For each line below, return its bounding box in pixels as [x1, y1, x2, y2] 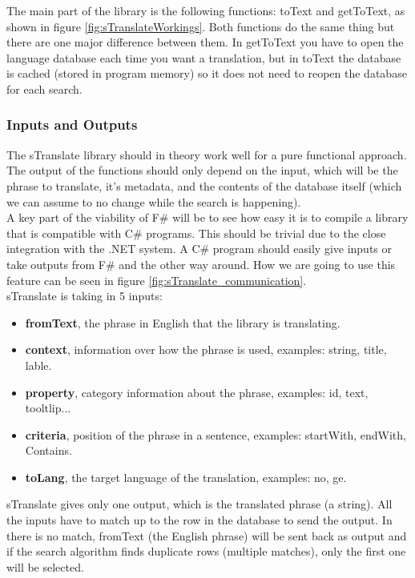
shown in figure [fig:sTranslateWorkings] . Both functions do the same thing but [6, 18, 395, 34]
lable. [25, 356, 52, 373]
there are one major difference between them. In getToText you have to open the [6, 34, 404, 50]
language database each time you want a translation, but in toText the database [6, 49, 401, 66]
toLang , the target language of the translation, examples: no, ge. [25, 468, 347, 485]
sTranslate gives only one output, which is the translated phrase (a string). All [6, 496, 393, 512]
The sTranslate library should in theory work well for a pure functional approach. [6, 146, 407, 163]
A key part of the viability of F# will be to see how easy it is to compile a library [6, 209, 409, 226]
